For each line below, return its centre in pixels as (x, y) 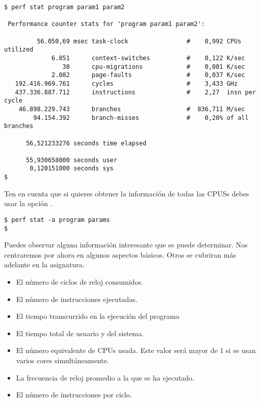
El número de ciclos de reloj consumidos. (80, 282)
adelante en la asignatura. (44, 265)
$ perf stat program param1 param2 (64, 7)
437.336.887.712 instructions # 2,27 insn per (135, 92)
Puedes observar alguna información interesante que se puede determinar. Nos (126, 245)
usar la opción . (28, 203)
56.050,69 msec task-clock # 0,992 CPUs (139, 41)
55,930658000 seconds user (71, 160)
